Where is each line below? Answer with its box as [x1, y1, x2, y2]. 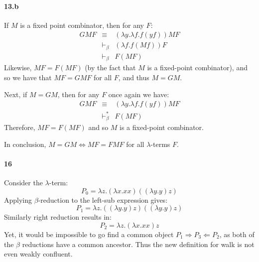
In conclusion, [4, 138, 46, 149]
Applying [4, 194, 32, 205]
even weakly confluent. [4, 249, 73, 259]
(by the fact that [85, 62, 136, 73]
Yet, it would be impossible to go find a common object [4, 229, 174, 239]
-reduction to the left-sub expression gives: [38, 194, 168, 205]
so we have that [4, 72, 52, 82]
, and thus [118, 72, 149, 82]
